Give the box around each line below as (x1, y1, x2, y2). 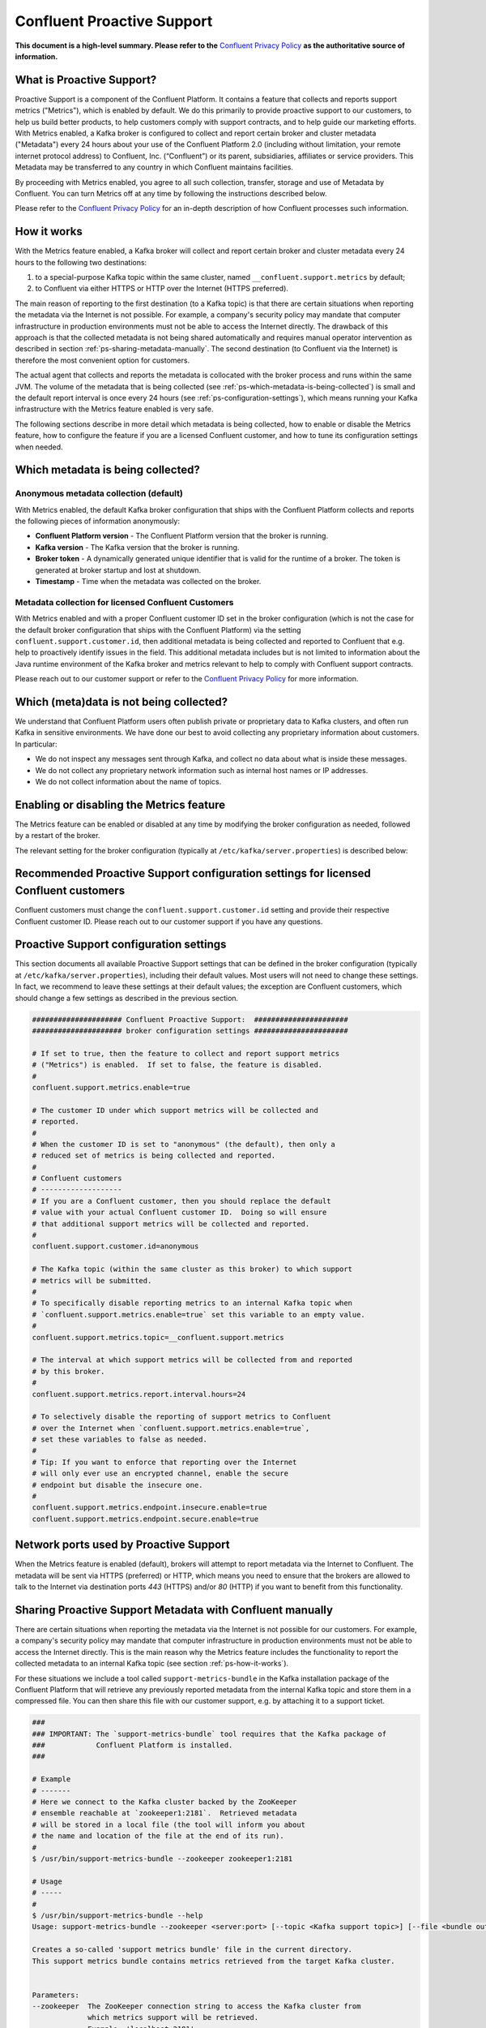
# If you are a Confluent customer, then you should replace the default (32, 1197, 331, 1205)
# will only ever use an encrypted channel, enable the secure (32, 1469, 289, 1478)
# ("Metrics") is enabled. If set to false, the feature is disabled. (32, 1060, 323, 1070)
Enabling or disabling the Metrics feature (15, 797, 226, 811)
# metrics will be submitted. (32, 1276, 152, 1285)
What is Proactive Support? (15, 73, 157, 87)
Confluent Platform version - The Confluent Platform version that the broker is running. (35, 531, 328, 541)
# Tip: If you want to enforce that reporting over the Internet (32, 1457, 297, 1467)
